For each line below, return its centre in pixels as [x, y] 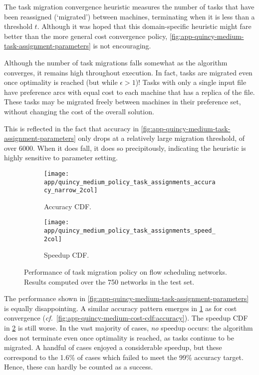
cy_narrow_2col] [71, 190]
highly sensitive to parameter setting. [61, 158]
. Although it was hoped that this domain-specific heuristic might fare [144, 26]
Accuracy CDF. [68, 206]
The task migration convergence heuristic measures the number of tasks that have [129, 6]
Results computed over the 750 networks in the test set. [109, 281]
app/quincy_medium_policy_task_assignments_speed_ [130, 231]
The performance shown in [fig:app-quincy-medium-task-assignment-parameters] [127, 298]
